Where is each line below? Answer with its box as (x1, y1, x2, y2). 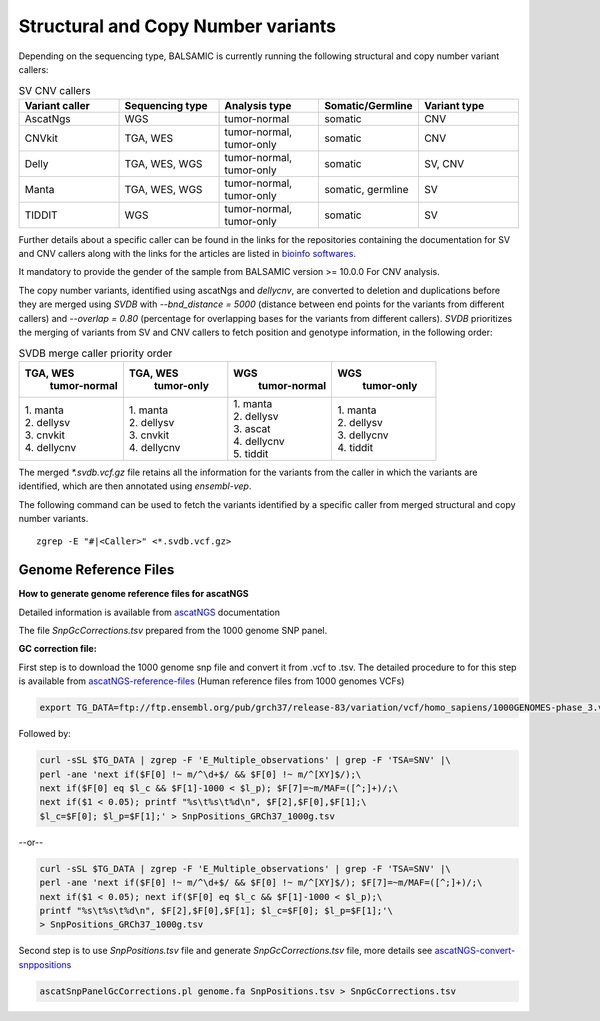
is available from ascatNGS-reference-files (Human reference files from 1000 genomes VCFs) (18, 675, 405, 687)
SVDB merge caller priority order (18, 346, 173, 360)
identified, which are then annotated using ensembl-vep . (18, 480, 252, 492)
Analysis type (224, 98, 292, 112)
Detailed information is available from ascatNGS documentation (18, 606, 280, 618)
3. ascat (233, 421, 271, 435)
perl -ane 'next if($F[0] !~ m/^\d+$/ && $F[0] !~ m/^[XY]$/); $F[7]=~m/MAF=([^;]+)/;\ (39, 877, 483, 889)
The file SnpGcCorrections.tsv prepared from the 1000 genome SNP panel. (18, 625, 328, 637)
